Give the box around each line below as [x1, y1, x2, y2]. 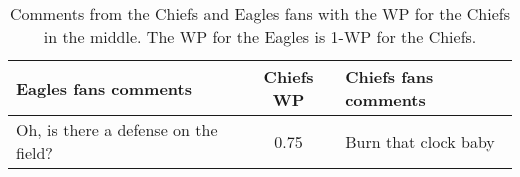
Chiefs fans [345, 65, 434, 88]
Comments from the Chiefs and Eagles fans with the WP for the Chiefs [9, 2, 511, 25]
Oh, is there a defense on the [16, 118, 218, 141]
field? [16, 141, 53, 164]
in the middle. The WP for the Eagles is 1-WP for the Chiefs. [43, 25, 477, 48]
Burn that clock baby [345, 129, 495, 153]
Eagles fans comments [16, 76, 192, 100]
